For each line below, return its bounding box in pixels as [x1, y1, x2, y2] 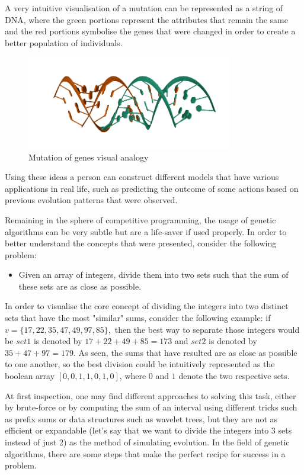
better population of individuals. [5, 36, 123, 49]
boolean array [5, 370, 55, 382]
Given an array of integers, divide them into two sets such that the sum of [18, 268, 289, 281]
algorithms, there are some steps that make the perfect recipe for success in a [5, 447, 286, 460]
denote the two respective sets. [178, 370, 290, 382]
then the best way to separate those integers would [114, 323, 300, 335]
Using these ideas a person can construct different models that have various [5, 171, 279, 183]
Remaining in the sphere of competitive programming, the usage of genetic [5, 213, 276, 226]
